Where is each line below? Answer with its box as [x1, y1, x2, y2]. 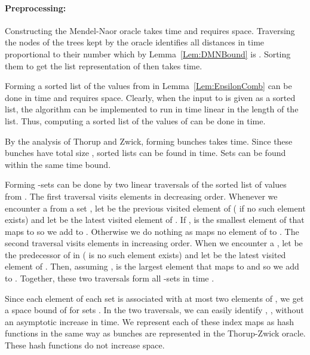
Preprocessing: [5, 1, 66, 14]
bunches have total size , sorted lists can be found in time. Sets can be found [5, 146, 286, 159]
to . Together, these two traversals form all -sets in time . [5, 272, 214, 284]
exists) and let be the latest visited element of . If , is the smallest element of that [5, 213, 305, 226]
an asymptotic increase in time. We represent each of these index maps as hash [5, 315, 294, 328]
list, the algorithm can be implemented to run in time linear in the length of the [5, 103, 299, 115]
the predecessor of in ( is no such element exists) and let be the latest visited [5, 248, 286, 261]
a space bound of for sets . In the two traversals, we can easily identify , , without [5, 304, 304, 316]
